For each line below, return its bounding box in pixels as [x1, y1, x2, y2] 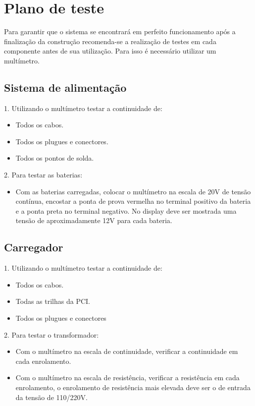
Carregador [4, 239, 63, 255]
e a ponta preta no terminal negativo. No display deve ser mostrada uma [15, 205, 237, 216]
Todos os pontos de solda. [15, 153, 94, 163]
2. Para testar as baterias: [4, 170, 83, 180]
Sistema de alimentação [4, 79, 127, 95]
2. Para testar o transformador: [4, 329, 99, 340]
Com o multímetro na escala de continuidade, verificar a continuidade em [15, 346, 238, 356]
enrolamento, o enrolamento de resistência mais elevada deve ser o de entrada [15, 382, 251, 392]
